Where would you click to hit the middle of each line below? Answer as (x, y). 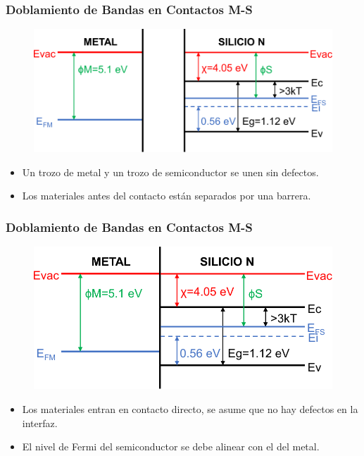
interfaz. (40, 423)
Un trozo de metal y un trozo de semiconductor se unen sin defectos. (170, 172)
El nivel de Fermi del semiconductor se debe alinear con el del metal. (171, 446)
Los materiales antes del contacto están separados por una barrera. (167, 196)
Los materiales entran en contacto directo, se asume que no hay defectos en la (190, 409)
